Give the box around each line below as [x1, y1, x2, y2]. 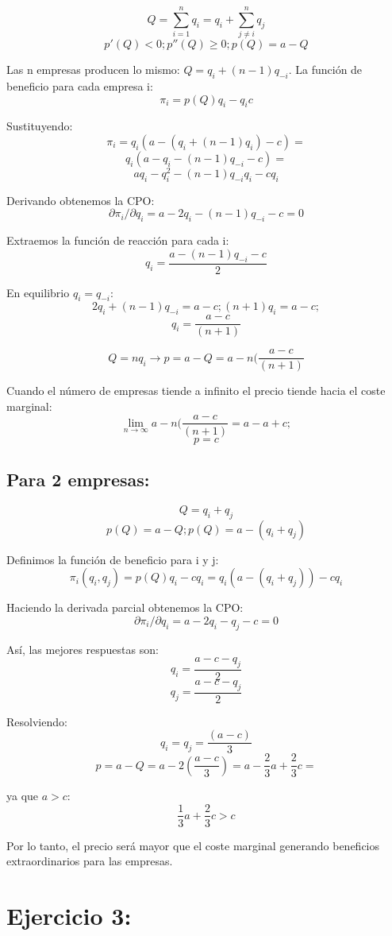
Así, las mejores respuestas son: [6, 640, 159, 657]
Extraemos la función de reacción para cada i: [6, 232, 229, 249]
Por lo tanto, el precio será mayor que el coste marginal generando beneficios [6, 837, 380, 853]
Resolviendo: [6, 713, 67, 729]
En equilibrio [6, 284, 70, 300]
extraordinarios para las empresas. [6, 853, 173, 869]
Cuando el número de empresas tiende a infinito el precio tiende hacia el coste [6, 382, 386, 399]
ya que [6, 787, 39, 803]
